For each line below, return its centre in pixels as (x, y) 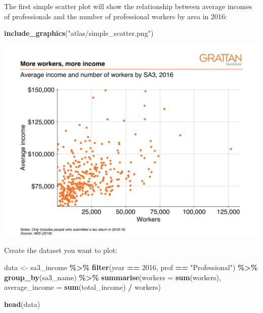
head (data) (22, 304)
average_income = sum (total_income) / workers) (82, 287)
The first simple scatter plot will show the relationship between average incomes (128, 6)
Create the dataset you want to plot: (61, 250)
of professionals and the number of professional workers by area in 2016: (116, 16)
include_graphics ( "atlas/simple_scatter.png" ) (79, 33)
